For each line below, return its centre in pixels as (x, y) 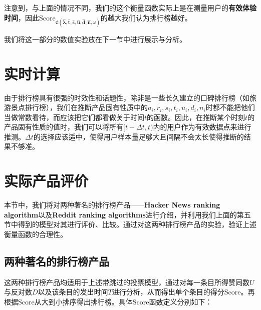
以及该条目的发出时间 (73, 292)
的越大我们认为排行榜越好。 (146, 17)
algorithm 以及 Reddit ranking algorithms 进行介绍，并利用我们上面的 (120, 214)
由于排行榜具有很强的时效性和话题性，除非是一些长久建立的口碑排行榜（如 (127, 97)
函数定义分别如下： (181, 301)
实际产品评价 (46, 181)
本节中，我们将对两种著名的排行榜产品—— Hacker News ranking (112, 205)
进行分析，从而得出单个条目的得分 (168, 292)
